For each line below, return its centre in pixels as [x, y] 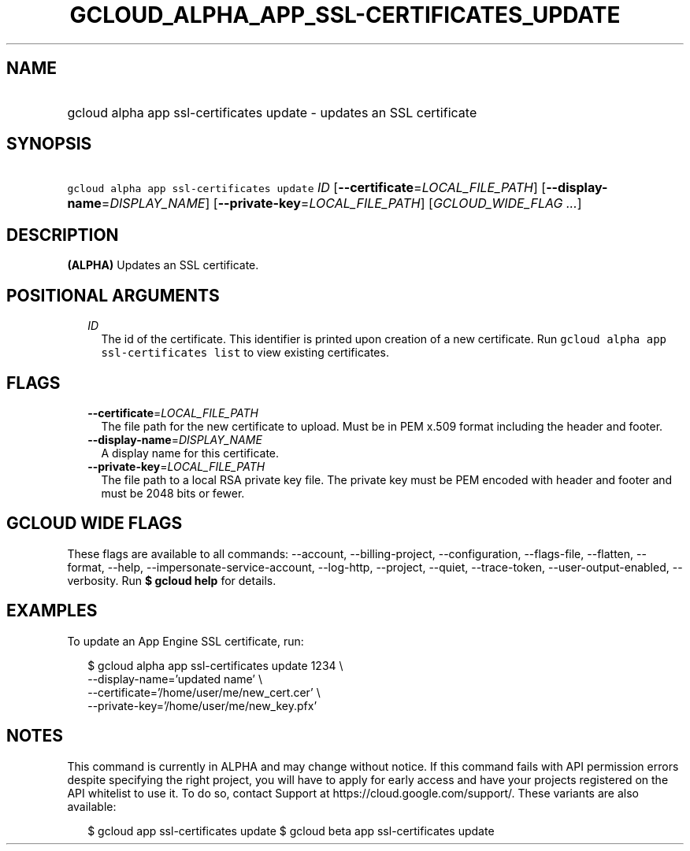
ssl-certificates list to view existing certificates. [245, 353]
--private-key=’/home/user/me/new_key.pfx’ [202, 705]
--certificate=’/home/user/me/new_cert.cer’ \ [204, 692]
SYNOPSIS [49, 144]
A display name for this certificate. [190, 453]
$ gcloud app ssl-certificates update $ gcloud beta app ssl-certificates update [291, 831]
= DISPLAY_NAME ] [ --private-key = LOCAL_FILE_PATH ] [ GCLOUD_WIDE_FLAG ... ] [341, 203]
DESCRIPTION [63, 235]
